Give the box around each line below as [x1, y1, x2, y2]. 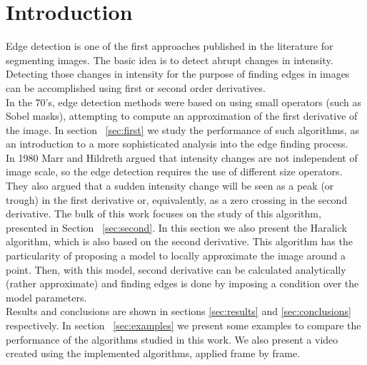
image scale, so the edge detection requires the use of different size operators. [6, 164, 343, 179]
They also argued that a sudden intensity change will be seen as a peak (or [6, 178, 334, 193]
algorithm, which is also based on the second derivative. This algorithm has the [6, 234, 353, 249]
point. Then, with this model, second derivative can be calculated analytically [6, 262, 346, 277]
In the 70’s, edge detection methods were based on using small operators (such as [6, 94, 362, 109]
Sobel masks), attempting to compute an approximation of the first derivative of [6, 108, 358, 123]
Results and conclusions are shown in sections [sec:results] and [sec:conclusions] [6, 304, 351, 319]
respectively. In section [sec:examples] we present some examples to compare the [6, 318, 361, 332]
